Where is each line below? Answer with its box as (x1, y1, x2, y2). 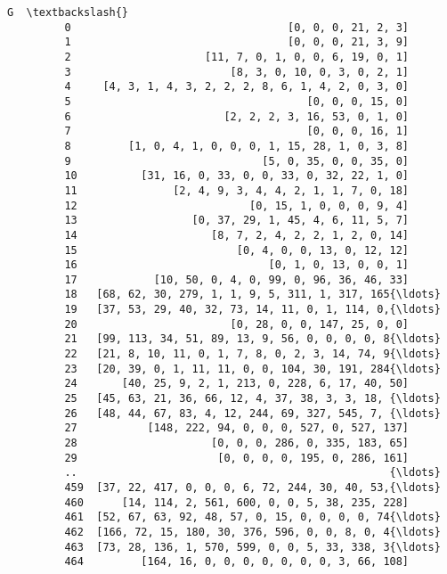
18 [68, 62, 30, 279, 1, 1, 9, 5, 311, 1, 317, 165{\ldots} (64, 288, 441, 301)
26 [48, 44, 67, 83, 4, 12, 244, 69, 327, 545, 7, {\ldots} (64, 406, 441, 420)
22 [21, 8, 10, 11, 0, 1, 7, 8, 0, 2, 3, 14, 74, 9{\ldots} (64, 348, 441, 361)
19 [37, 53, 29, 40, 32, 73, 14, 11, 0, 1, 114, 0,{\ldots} (64, 303, 441, 316)
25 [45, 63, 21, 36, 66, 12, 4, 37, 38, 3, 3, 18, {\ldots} (64, 392, 441, 406)
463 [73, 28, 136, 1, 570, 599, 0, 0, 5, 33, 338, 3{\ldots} (64, 540, 441, 553)
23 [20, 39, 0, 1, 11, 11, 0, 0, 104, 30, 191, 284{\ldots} (64, 362, 441, 375)
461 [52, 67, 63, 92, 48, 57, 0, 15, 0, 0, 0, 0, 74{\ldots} (64, 511, 441, 524)
